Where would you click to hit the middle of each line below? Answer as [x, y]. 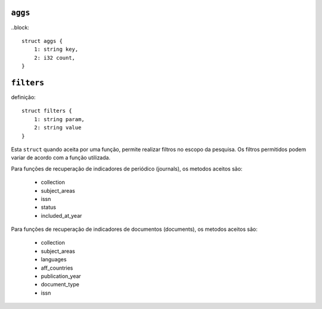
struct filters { [47, 111]
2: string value [58, 128]
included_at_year [61, 215]
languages [54, 259]
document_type [60, 285]
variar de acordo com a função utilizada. [61, 157]
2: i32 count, [55, 58]
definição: [23, 97]
